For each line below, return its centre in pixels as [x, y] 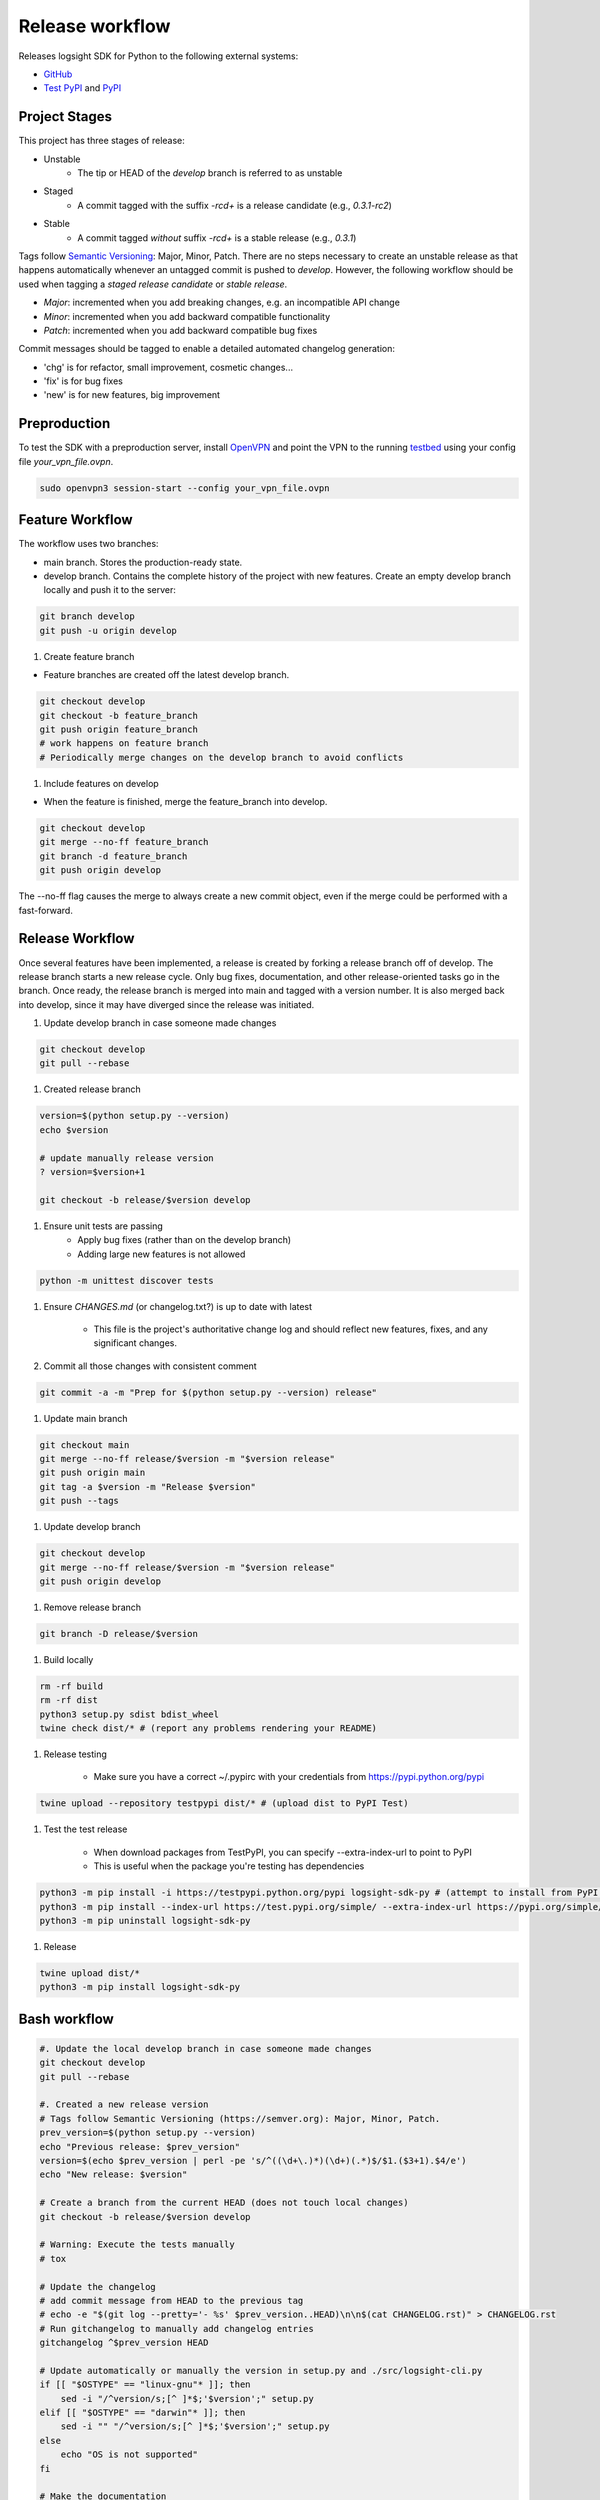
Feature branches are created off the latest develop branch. [166, 675]
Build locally [68, 1659]
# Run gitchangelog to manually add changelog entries [176, 2328]
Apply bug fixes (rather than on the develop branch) [184, 1240]
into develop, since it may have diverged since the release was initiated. [166, 1004]
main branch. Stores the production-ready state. [143, 562]
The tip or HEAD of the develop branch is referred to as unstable [210, 173]
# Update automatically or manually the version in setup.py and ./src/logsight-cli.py [261, 2370]
